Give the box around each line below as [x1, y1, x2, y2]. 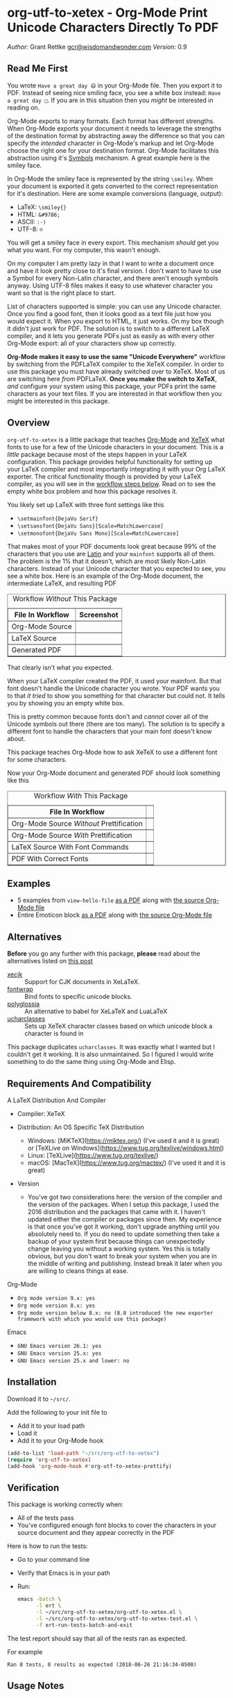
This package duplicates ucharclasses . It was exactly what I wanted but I [7, 1043, 215, 1051]
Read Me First [7, 63, 68, 74]
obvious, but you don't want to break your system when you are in [27, 1252, 217, 1260]
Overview [7, 417, 51, 428]
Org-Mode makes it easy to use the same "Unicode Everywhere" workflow [7, 352, 226, 360]
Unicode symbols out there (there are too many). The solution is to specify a [7, 719, 225, 728]
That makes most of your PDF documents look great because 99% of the [7, 542, 216, 550]
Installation [7, 1376, 57, 1388]
